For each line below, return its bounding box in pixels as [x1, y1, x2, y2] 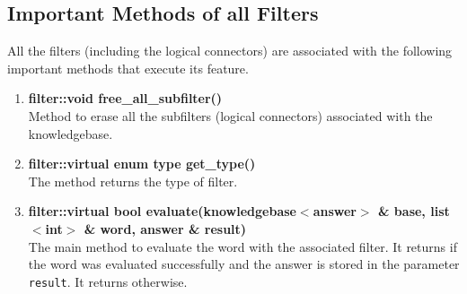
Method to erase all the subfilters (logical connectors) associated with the [28, 106, 433, 125]
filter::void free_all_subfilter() [28, 89, 223, 108]
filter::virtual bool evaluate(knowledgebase [28, 202, 296, 220]
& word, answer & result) [84, 219, 247, 238]
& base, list [377, 202, 450, 220]
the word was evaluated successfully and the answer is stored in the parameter [28, 255, 460, 273]
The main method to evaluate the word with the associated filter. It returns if [28, 237, 457, 255]
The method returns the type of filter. [28, 171, 238, 190]
